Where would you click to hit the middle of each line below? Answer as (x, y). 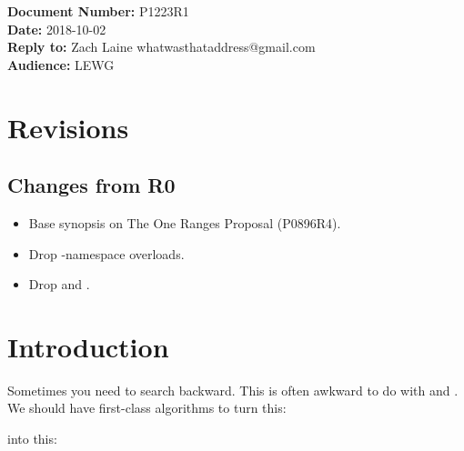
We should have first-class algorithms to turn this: (147, 408)
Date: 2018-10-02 (57, 29)
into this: (32, 439)
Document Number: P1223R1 (98, 11)
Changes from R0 (91, 185)
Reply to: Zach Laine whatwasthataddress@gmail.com (161, 47)
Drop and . (59, 284)
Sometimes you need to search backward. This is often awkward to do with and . (233, 390)
